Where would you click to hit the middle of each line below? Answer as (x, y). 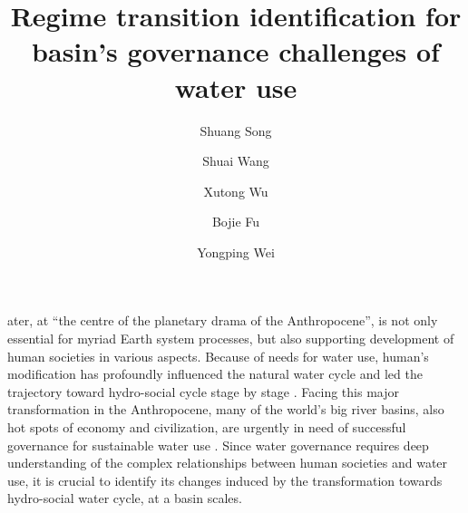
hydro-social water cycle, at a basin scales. (125, 498)
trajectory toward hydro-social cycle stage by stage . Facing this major (203, 391)
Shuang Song (236, 130)
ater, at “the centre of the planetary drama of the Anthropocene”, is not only (223, 320)
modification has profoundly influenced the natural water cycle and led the (215, 374)
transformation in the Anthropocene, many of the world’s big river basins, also (226, 409)
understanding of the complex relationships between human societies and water (228, 463)
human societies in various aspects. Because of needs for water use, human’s (218, 356)
